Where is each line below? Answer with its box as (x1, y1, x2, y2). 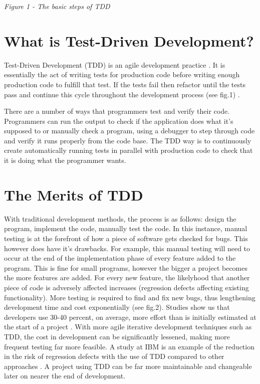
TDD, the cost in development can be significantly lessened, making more (4, 331, 230, 341)
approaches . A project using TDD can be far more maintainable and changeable (4, 360, 252, 371)
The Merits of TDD (4, 184, 143, 205)
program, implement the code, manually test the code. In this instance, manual (4, 223, 247, 234)
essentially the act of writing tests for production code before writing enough (4, 69, 240, 80)
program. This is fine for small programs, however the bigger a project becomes (4, 262, 247, 273)
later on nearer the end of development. (4, 370, 126, 381)
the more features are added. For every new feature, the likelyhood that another (4, 272, 250, 283)
